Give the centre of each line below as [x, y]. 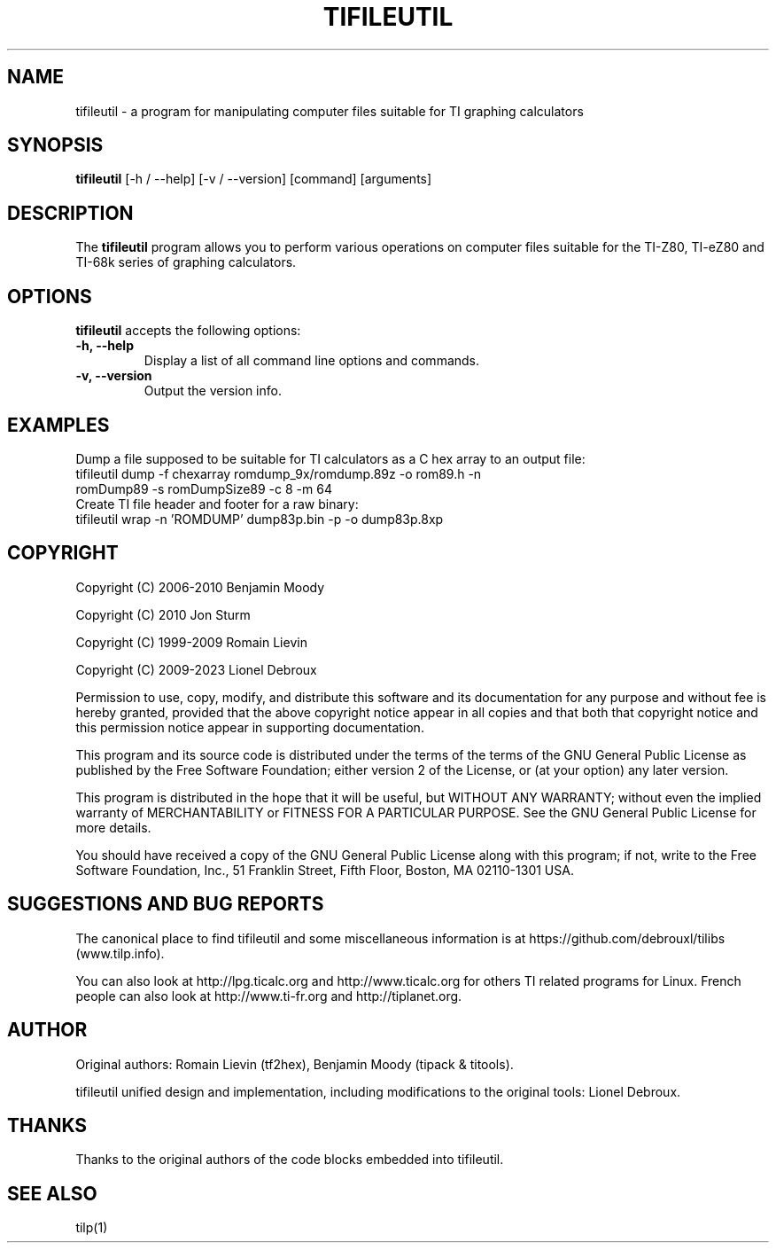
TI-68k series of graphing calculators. [186, 262]
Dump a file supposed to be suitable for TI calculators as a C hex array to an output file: [330, 458]
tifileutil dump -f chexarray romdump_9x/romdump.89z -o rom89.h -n [279, 473]
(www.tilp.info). [120, 953]
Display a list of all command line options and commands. [312, 361]
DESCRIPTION [70, 213]
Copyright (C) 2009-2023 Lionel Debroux [196, 669]
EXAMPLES [58, 425]
